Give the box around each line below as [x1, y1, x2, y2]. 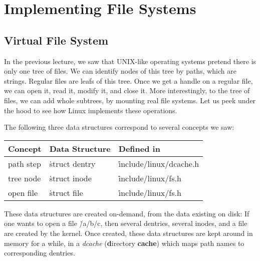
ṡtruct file [49, 186, 83, 198]
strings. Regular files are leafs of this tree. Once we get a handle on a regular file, [4, 75, 253, 86]
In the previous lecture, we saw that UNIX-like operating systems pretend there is [4, 56, 256, 66]
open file [8, 186, 38, 198]
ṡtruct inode [49, 172, 92, 184]
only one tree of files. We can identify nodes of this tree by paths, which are [4, 66, 236, 76]
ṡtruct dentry [49, 157, 96, 169]
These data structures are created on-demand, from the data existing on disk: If [4, 208, 249, 218]
